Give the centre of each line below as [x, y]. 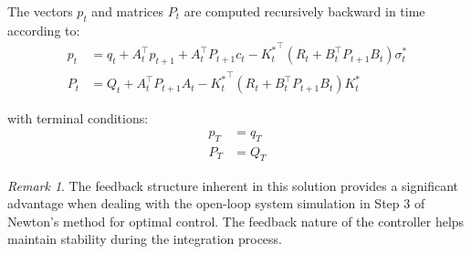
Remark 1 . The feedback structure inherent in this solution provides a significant [233, 185]
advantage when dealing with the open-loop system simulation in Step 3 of [216, 203]
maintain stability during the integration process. [145, 239]
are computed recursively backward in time [304, 11]
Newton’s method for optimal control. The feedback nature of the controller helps [236, 221]
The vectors [40, 11]
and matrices [128, 11]
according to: [44, 30]
